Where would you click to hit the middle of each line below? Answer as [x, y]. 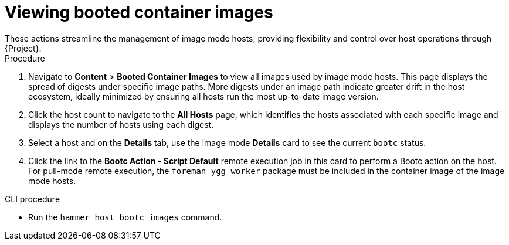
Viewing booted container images [139, 12]
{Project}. [23, 48]
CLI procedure [33, 199]
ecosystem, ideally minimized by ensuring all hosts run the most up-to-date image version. [203, 96]
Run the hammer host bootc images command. [125, 217]
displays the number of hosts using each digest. [121, 124]
